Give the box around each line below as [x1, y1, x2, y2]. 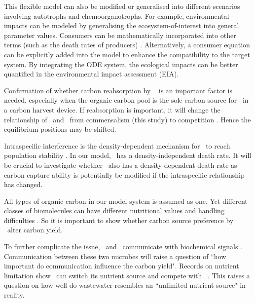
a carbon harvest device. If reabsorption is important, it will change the [4, 104, 220, 114]
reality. [4, 290, 25, 300]
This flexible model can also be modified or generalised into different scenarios [4, 1, 240, 11]
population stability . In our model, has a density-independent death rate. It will [4, 150, 252, 160]
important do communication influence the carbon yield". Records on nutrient [4, 261, 239, 271]
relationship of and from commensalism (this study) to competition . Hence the [4, 114, 251, 124]
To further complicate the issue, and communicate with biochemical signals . [4, 241, 242, 252]
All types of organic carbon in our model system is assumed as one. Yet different [4, 195, 248, 206]
